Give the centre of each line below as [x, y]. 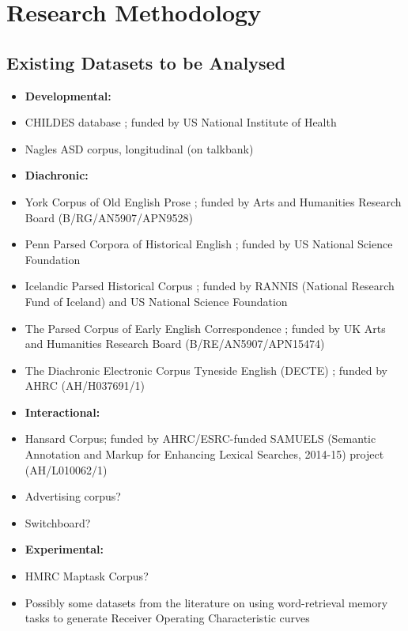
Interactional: [62, 412]
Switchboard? [58, 522]
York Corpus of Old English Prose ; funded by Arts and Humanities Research [213, 201]
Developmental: [68, 95]
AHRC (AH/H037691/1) [85, 385]
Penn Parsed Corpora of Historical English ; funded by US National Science [209, 244]
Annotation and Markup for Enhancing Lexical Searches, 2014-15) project [204, 454]
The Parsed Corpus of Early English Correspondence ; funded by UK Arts [205, 328]
